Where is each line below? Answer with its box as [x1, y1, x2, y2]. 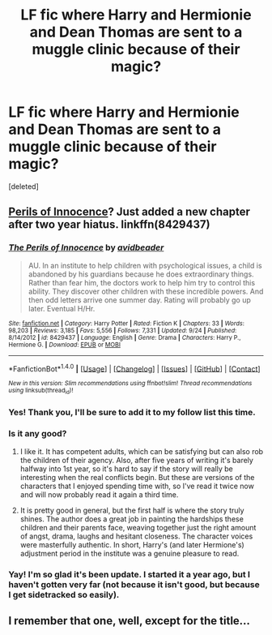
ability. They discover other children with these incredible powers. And [28, 286, 264, 296]
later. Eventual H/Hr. [28, 303, 96, 313]
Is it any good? [8, 428, 67, 440]
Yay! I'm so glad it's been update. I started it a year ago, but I [8, 568, 251, 580]
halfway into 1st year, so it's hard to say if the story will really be [19, 464, 233, 474]
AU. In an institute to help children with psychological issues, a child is [28, 260, 262, 270]
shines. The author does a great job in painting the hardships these [19, 513, 244, 524]
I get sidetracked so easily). [8, 589, 120, 600]
